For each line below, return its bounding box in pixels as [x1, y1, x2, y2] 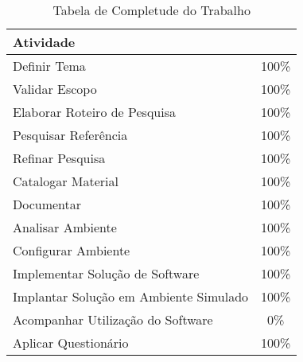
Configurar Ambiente [13, 241, 130, 259]
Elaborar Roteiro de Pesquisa [13, 103, 176, 121]
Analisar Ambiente [13, 218, 117, 236]
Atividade [13, 33, 76, 51]
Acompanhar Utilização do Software [13, 310, 213, 329]
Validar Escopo [13, 80, 97, 98]
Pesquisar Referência [13, 126, 128, 144]
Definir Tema [13, 56, 86, 75]
